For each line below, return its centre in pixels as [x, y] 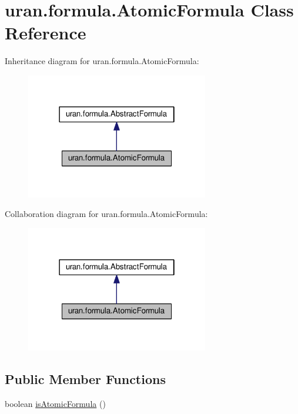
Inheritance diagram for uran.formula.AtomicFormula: [102, 61]
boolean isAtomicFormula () [55, 403]
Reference [46, 33]
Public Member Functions [85, 378]
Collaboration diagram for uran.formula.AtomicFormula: [106, 214]
